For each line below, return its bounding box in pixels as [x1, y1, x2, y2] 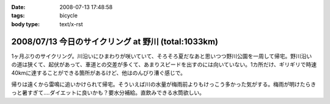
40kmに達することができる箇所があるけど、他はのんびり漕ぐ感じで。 [11, 69, 186, 77]
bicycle [59, 12, 78, 19]
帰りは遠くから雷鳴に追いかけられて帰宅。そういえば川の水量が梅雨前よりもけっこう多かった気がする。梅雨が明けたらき [11, 80, 317, 88]
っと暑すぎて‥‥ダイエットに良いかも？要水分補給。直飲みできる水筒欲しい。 [11, 89, 205, 97]
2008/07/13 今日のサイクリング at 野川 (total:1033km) [11, 36, 219, 47]
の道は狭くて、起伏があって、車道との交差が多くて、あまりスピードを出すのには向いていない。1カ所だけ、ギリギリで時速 [11, 61, 317, 68]
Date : [11, 4, 26, 10]
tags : [11, 12, 25, 19]
